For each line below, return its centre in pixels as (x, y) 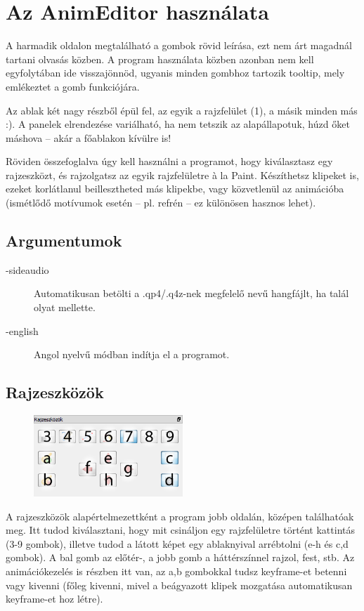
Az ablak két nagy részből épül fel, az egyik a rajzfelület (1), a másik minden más (182, 110)
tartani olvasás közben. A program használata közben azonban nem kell (160, 59)
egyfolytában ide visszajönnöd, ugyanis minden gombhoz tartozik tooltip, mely (175, 73)
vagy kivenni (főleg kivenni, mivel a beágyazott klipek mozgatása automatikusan (179, 585)
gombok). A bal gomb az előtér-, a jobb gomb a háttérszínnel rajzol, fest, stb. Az (180, 557)
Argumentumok (64, 241)
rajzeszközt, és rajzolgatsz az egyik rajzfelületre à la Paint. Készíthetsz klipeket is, (182, 175)
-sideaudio (27, 269)
